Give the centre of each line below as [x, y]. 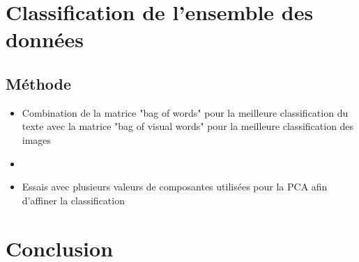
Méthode [39, 83]
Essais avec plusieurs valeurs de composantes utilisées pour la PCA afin [175, 187]
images [37, 139]
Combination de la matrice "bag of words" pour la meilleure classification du [185, 112]
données [45, 39]
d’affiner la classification [73, 200]
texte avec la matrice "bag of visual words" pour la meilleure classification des [188, 126]
